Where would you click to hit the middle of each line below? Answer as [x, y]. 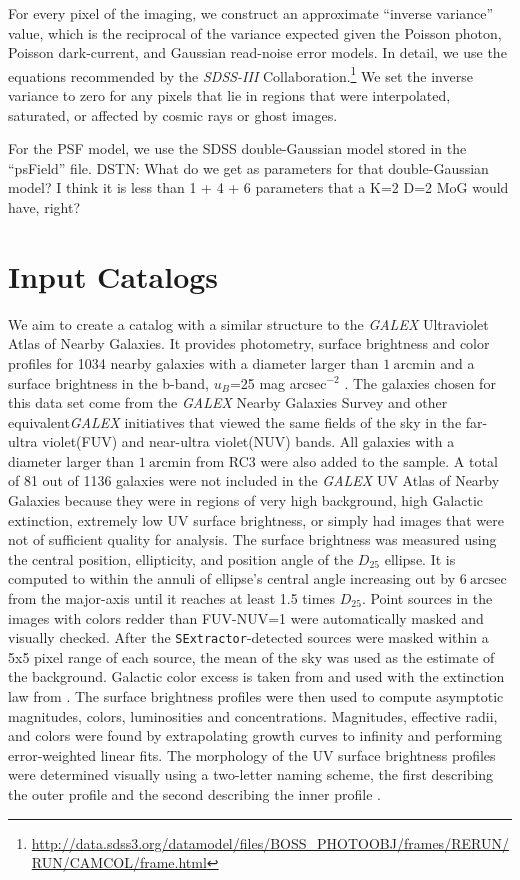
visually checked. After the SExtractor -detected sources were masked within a [248, 637]
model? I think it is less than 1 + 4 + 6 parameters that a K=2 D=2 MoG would [258, 187]
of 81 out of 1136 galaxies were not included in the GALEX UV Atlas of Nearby [254, 480]
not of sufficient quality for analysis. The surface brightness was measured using [252, 539]
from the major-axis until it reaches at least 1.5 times [172, 598]
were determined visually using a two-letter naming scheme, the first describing [251, 774]
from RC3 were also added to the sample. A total [346, 460]
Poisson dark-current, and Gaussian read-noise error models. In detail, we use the [257, 52]
